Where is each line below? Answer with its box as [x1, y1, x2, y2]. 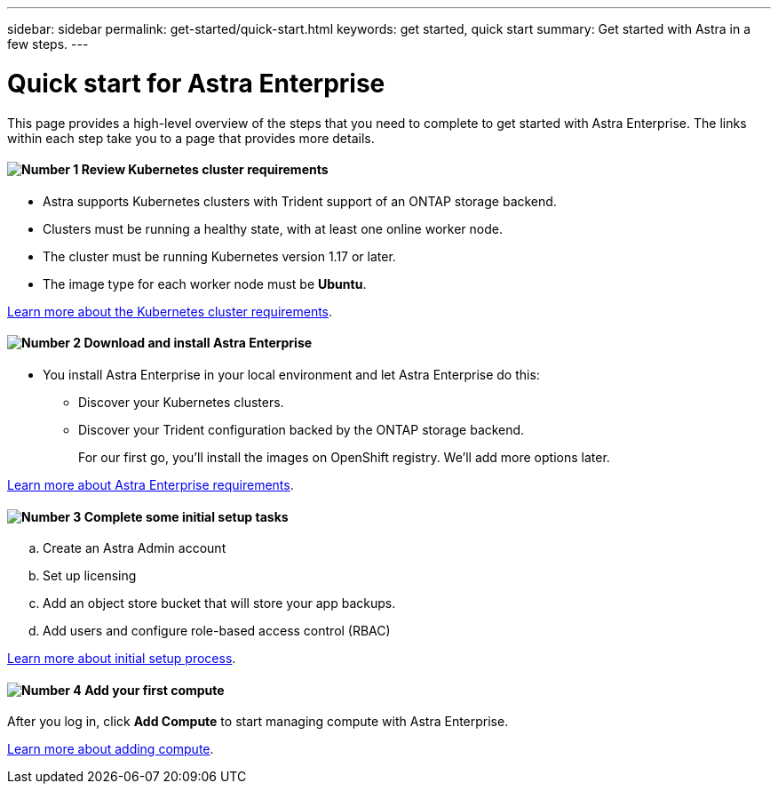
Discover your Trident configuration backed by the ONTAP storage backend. [78, 421, 525, 437]
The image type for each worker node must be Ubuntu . [43, 276, 367, 292]
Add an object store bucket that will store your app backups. [43, 595, 396, 611]
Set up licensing [43, 568, 137, 584]
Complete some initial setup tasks [83, 508, 289, 524]
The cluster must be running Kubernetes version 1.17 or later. [43, 248, 396, 264]
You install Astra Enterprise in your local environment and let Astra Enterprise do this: [43, 366, 540, 382]
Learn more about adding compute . [7, 741, 214, 757]
